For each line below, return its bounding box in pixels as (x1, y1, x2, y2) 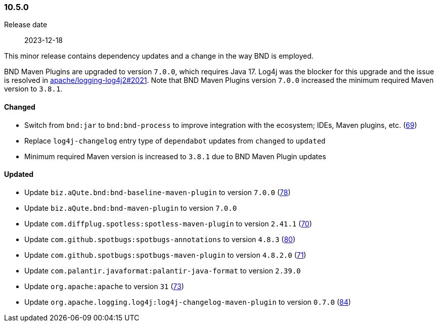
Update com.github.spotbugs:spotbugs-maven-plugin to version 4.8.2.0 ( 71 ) (24, 250, 306, 259)
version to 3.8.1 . (4, 84, 63, 94)
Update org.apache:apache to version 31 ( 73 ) (24, 282, 184, 291)
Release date (4, 20, 48, 29)
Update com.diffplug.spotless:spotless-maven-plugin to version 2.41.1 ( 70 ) (24, 219, 312, 228)
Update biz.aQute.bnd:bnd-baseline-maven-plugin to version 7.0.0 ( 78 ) (24, 188, 291, 197)
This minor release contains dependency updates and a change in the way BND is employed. (4, 52, 314, 61)
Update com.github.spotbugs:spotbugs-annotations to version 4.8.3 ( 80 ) (24, 235, 296, 244)
